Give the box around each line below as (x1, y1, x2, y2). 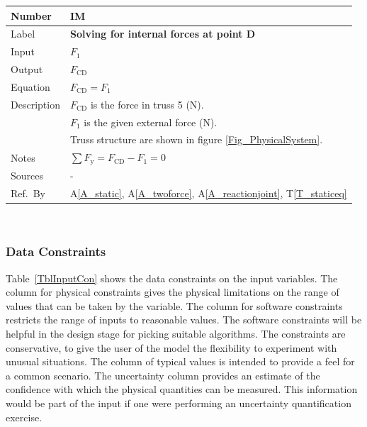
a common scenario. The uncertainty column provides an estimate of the (6, 367, 320, 382)
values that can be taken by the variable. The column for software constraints (6, 298, 343, 313)
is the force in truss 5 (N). (90, 96, 204, 111)
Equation (11, 79, 50, 94)
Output (11, 62, 43, 77)
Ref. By (11, 185, 45, 200)
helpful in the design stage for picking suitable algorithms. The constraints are (6, 326, 346, 341)
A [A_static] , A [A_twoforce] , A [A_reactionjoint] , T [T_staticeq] (69, 185, 347, 200)
